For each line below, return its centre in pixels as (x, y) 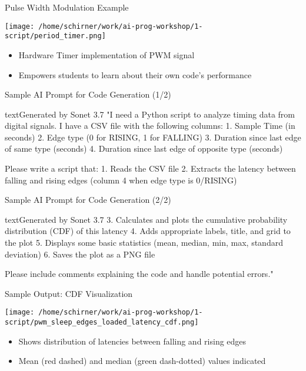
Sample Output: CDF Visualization (69, 293)
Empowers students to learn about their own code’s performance (135, 74)
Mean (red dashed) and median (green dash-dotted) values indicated (142, 361)
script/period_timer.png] (55, 36)
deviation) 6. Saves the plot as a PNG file (80, 254)
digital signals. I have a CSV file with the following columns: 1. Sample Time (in (150, 126)
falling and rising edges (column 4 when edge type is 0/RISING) (121, 180)
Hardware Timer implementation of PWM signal (107, 54)
